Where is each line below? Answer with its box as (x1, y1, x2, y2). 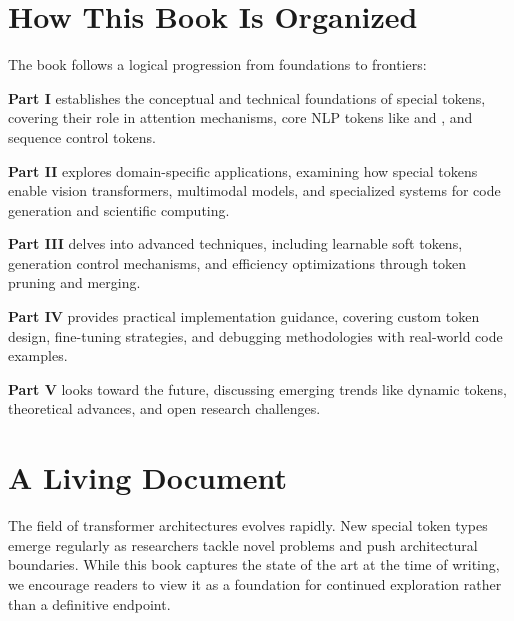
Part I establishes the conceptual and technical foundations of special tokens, (8, 87, 486, 108)
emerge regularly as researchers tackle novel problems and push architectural (8, 534, 478, 555)
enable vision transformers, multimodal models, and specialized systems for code (8, 180, 501, 201)
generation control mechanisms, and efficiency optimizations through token (8, 252, 467, 273)
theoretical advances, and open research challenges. (8, 398, 321, 419)
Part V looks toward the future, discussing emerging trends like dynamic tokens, (8, 378, 507, 399)
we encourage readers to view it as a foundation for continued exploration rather (8, 573, 502, 594)
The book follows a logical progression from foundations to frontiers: (8, 54, 427, 75)
